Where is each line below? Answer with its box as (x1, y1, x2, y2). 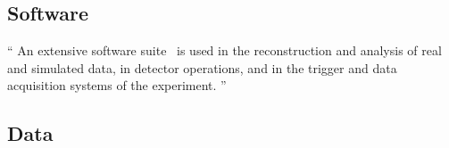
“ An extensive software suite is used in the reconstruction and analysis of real (7, 41, 442, 60)
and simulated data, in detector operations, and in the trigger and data (7, 58, 397, 77)
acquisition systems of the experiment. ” (7, 76, 227, 95)
